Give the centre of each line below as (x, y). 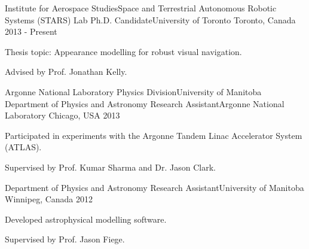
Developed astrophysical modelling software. (86, 219)
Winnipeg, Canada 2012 (49, 199)
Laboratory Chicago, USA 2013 (62, 115)
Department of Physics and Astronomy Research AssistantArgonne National (145, 103)
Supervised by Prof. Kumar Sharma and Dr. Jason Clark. (110, 167)
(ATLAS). (23, 147)
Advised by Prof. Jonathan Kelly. (66, 72)
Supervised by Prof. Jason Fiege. (65, 239)
